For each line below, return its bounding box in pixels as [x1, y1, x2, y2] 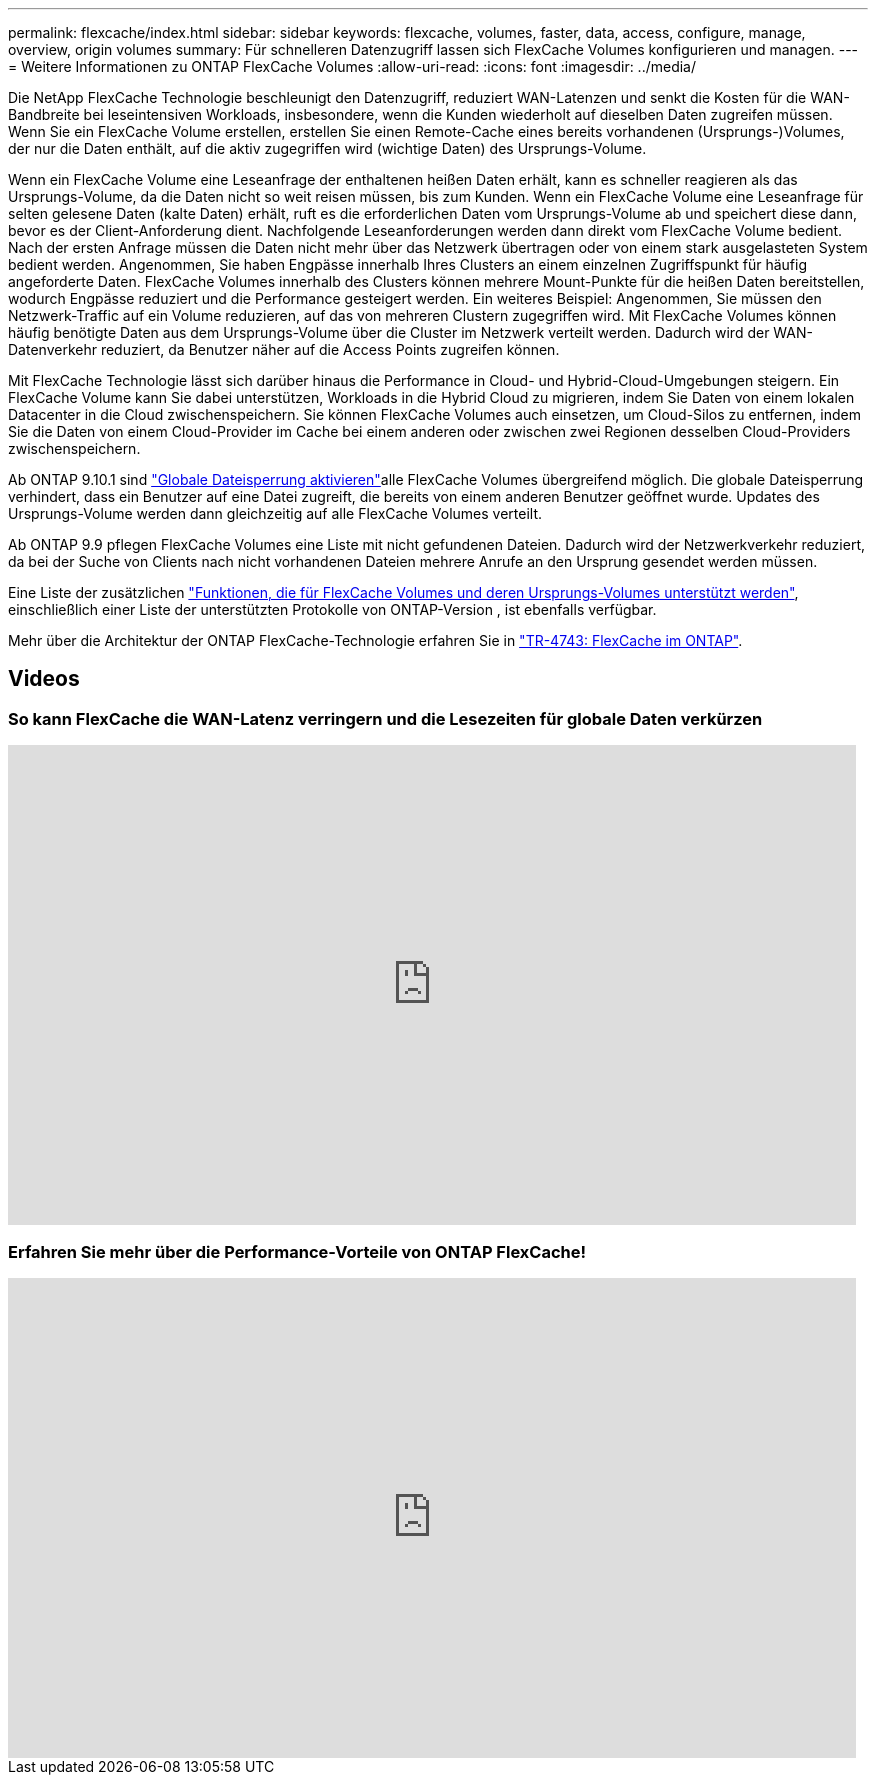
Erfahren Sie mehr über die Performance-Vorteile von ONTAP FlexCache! [8, 1241, 586, 1262]
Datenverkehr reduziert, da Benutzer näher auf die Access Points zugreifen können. [8, 341, 560, 358]
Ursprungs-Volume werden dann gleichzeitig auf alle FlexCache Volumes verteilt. [8, 505, 543, 522]
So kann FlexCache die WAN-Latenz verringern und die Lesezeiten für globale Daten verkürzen [8, 708, 763, 729]
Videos [8, 666, 80, 692]
